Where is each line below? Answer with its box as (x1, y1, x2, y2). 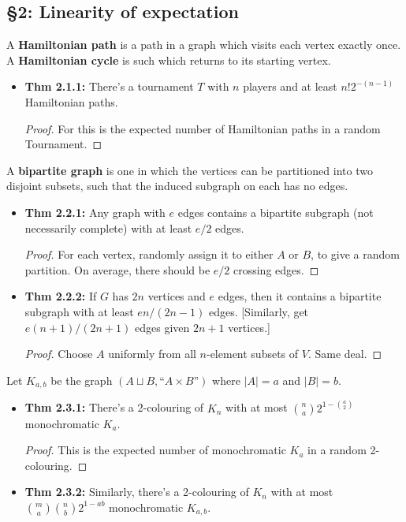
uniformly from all (108, 345, 196, 362)
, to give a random (311, 246, 400, 263)
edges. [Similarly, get (208, 303, 309, 319)
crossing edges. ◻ (233, 261, 319, 278)
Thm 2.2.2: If (24, 288, 97, 304)
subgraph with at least (24, 303, 134, 319)
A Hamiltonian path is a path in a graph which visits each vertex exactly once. (6, 36, 401, 53)
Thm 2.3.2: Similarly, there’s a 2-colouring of (24, 483, 249, 500)
